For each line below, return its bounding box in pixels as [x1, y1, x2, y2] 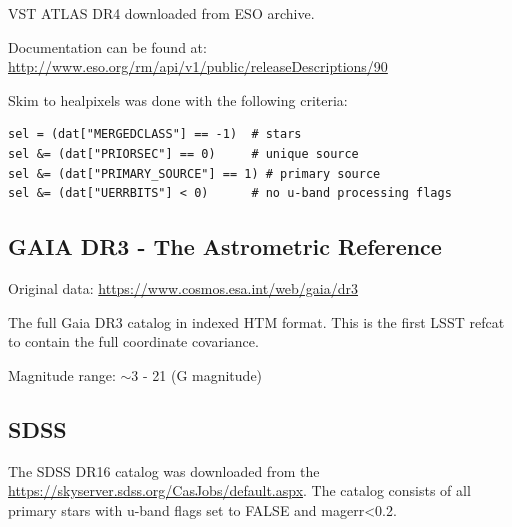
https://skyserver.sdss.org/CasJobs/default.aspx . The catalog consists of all [8, 480, 471, 501]
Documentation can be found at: [8, 36, 207, 57]
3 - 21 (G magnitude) [131, 364, 263, 385]
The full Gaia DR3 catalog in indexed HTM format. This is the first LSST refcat [8, 311, 505, 332]
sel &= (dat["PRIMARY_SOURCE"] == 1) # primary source [8, 166, 381, 181]
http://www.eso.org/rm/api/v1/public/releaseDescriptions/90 [8, 56, 388, 77]
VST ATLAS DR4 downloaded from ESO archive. [8, 3, 315, 23]
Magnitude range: [8, 364, 116, 385]
